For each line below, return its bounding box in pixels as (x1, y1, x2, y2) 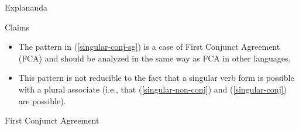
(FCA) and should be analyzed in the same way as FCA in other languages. (18, 52, 291, 64)
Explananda (5, 1, 47, 13)
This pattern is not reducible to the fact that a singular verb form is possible (18, 71, 294, 84)
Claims (5, 20, 30, 33)
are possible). (18, 94, 66, 107)
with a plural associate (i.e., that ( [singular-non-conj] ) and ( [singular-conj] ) (18, 83, 287, 95)
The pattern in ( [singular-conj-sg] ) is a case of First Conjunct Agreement (18, 40, 280, 53)
